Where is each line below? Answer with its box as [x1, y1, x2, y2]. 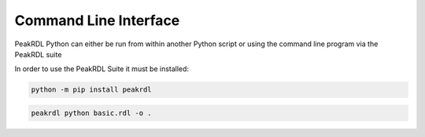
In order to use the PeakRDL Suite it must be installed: [14, 64, 189, 74]
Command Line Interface [14, 12, 180, 29]
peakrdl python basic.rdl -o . [31, 108, 153, 117]
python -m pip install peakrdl [31, 85, 153, 94]
